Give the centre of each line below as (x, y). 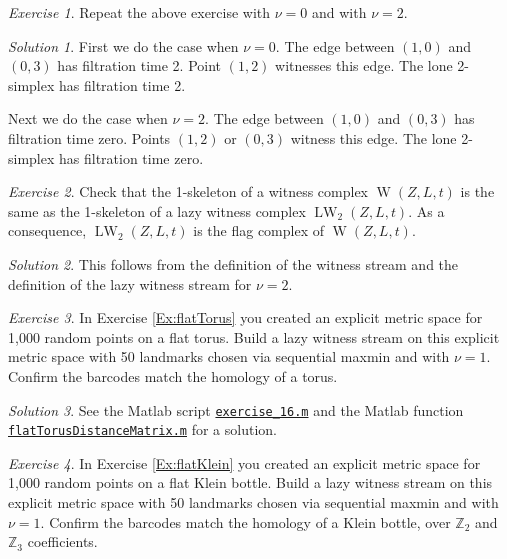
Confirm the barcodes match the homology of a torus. (173, 375)
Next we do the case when (88, 118)
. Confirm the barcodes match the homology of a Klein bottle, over (245, 521)
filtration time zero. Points (89, 137)
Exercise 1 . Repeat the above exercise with (139, 12)
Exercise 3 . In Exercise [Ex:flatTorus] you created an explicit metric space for (245, 317)
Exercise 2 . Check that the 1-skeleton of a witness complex (188, 191)
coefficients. (62, 541)
